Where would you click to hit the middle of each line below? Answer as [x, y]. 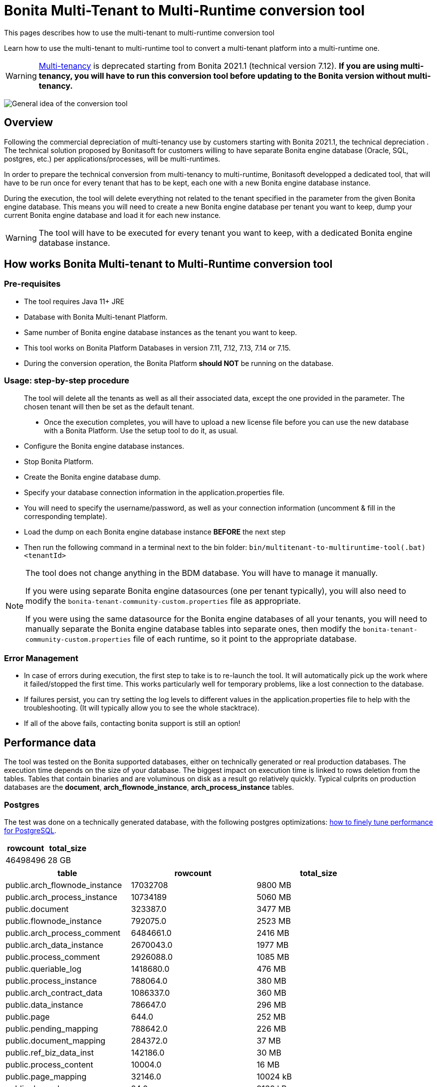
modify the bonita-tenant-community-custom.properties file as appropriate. [163, 601]
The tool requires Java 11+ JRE [74, 301]
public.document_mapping [56, 1040]
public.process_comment [53, 957]
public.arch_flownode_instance [64, 885]
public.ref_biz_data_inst [50, 1052]
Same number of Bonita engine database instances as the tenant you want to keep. [161, 332]
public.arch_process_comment [63, 933]
